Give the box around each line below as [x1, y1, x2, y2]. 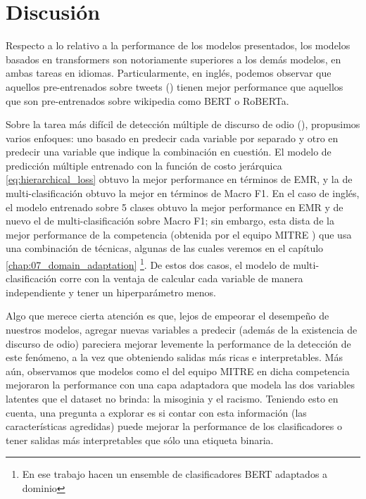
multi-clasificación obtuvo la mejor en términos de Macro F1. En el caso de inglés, [6, 186, 360, 201]
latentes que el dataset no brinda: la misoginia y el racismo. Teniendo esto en [6, 391, 339, 406]
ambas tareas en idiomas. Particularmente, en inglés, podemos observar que [6, 65, 332, 80]
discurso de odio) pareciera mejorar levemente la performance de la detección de [6, 336, 351, 350]
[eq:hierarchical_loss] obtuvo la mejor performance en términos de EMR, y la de [6, 172, 353, 187]
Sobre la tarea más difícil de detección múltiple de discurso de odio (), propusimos [6, 117, 360, 132]
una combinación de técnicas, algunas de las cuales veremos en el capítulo [6, 241, 324, 255]
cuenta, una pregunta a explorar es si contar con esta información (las [6, 405, 307, 419]
